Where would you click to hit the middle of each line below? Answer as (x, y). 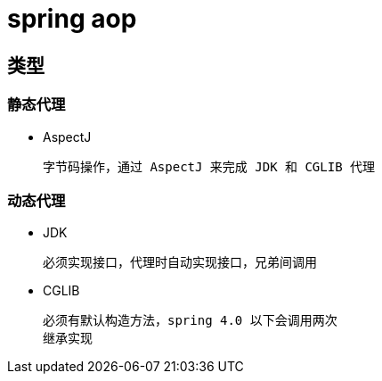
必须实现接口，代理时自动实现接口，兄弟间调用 (180, 263)
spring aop (72, 19)
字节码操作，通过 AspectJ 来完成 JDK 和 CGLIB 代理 (209, 166)
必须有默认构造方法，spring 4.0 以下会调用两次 (190, 321)
